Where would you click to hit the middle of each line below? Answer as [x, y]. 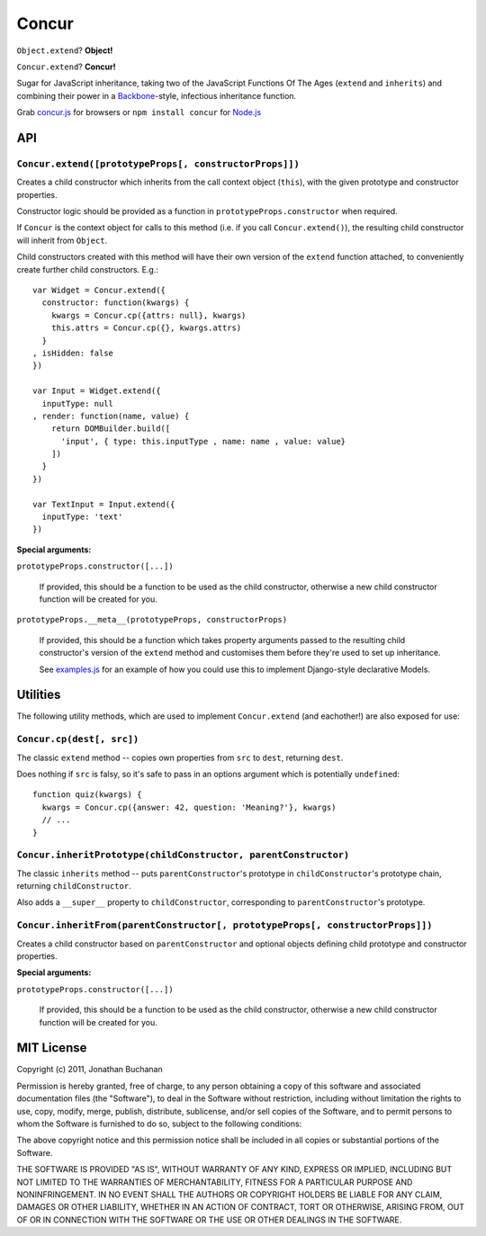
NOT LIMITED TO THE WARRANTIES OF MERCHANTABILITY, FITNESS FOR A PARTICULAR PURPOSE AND [215, 1182]
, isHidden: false [73, 353]
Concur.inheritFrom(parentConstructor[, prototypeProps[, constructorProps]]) [225, 925]
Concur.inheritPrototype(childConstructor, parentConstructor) [183, 855]
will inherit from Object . [62, 240]
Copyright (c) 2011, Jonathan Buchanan [90, 1070]
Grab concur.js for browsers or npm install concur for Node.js [139, 112]
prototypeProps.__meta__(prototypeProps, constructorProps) [152, 620]
